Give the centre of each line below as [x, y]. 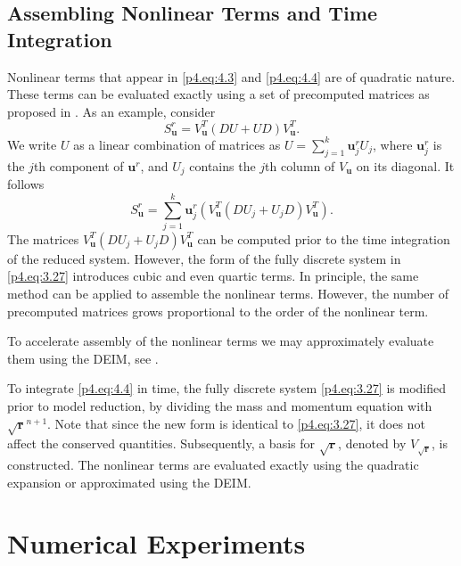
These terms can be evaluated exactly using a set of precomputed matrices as [218, 94]
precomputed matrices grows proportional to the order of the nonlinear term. [218, 311]
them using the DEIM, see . [83, 358]
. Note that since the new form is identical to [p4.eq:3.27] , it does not [236, 423]
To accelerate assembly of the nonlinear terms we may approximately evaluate [221, 341]
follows [26, 184]
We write [32, 144]
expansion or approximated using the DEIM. [129, 482]
